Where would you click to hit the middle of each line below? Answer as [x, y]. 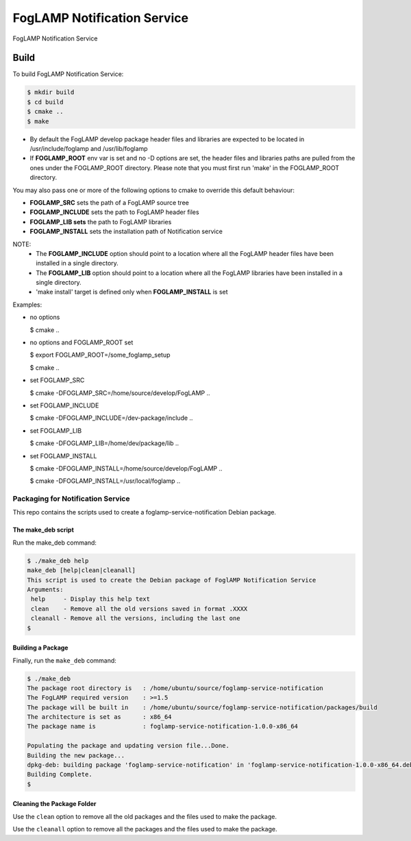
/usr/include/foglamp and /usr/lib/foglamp [89, 148]
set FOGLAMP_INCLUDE [64, 405]
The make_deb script [43, 530]
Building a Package [40, 648]
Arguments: [45, 590]
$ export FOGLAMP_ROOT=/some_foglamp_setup [100, 355]
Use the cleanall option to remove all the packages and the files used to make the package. [145, 829]
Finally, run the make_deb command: [64, 660]
